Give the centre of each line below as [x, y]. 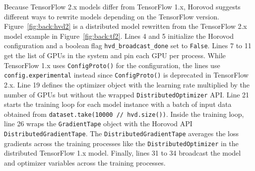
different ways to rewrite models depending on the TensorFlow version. [112, 16]
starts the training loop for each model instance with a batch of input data [118, 104]
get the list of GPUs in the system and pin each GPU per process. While [115, 55]
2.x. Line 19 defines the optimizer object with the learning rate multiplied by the [127, 84]
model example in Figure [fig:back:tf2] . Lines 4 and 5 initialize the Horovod [119, 36]
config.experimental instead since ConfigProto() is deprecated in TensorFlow [126, 75]
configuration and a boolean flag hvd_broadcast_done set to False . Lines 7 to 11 [128, 45]
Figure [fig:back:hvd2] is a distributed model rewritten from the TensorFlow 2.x [126, 26]
